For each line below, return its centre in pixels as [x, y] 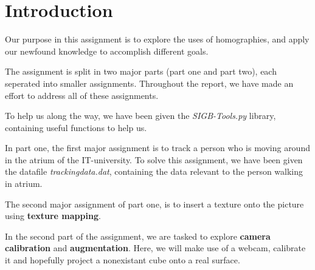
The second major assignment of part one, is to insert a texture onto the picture [154, 204]
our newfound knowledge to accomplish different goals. [107, 51]
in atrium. [24, 184]
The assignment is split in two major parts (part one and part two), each [141, 71]
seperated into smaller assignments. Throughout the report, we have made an [149, 83]
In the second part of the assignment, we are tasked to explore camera [138, 236]
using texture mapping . [53, 216]
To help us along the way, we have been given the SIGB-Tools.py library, [140, 116]
